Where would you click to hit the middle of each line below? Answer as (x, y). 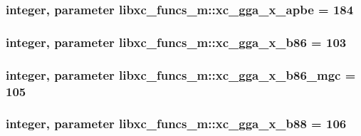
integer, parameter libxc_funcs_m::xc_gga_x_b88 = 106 (176, 124)
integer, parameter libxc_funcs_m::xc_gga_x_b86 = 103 (176, 42)
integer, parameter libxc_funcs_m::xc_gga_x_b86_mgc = (181, 74)
